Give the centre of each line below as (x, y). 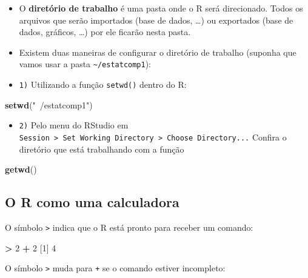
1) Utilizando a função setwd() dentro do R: (103, 84)
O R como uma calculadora (92, 202)
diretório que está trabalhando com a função (102, 149)
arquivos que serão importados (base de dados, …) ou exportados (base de (156, 20)
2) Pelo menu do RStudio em (74, 125)
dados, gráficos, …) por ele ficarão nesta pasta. (105, 32)
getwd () (21, 169)
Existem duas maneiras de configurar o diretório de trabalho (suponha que (158, 52)
